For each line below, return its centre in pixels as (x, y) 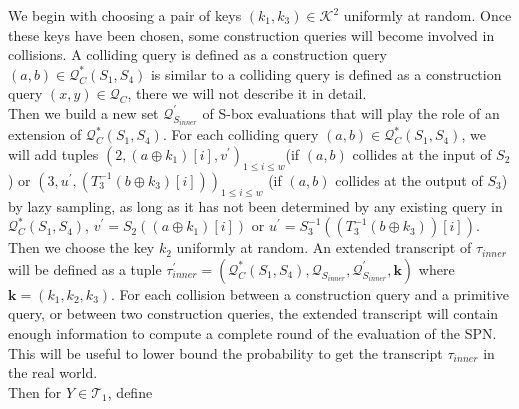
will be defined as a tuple (85, 268)
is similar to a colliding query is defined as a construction (326, 73)
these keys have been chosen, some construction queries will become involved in (251, 34)
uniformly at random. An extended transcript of (324, 247)
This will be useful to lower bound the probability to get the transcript (225, 352)
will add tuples (53, 154)
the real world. (53, 372)
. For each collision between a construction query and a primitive (310, 293)
